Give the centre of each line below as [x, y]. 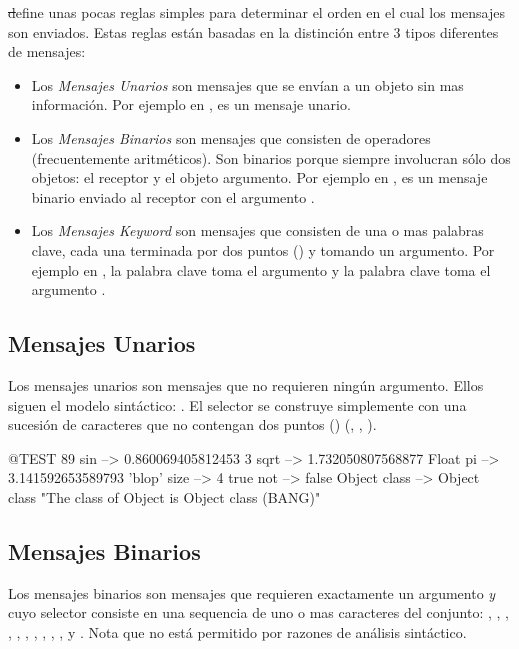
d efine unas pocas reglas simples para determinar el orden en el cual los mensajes [256, 12]
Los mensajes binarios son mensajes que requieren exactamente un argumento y [252, 592]
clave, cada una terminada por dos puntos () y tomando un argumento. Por [263, 249]
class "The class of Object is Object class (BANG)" [164, 496]
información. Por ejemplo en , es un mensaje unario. [191, 104]
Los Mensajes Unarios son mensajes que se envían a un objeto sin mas [247, 84]
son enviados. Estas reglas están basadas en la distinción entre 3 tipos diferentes [253, 31]
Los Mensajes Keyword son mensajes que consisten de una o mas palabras [257, 230]
